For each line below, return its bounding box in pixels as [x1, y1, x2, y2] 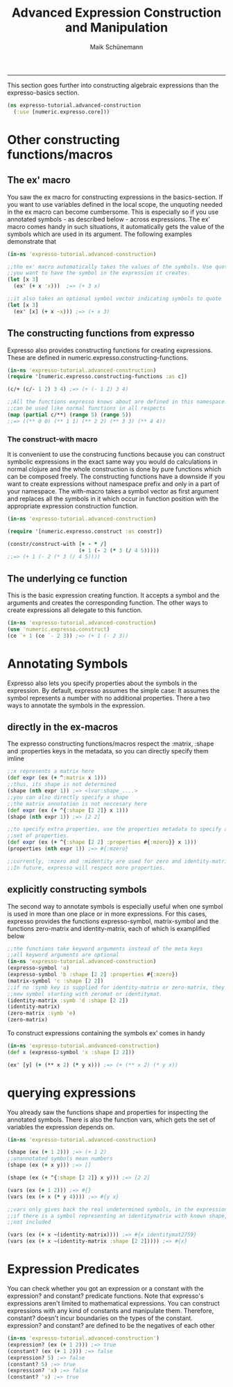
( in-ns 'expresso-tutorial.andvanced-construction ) [7, 1042, 159, 1049]
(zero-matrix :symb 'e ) [7, 1010, 76, 1017]
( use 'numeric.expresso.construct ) [7, 625, 110, 633]
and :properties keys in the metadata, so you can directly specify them [7, 747, 209, 755]
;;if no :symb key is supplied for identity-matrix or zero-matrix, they [7, 984, 225, 991]
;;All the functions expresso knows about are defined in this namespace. [7, 398, 228, 405]
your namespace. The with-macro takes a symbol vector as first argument [7, 487, 219, 495]
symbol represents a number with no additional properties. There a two [7, 693, 210, 702]
